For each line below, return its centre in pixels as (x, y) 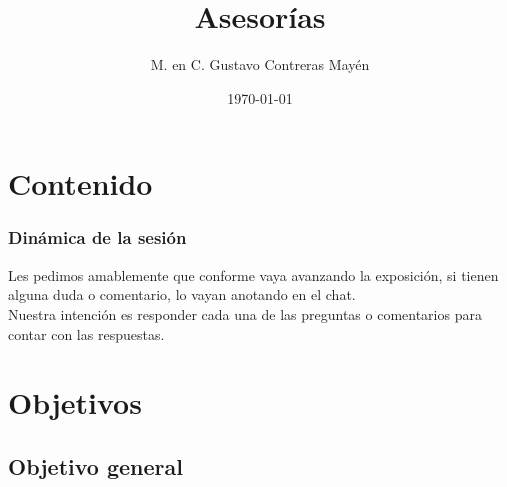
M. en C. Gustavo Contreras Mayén (260, 64)
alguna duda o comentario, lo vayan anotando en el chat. (182, 294)
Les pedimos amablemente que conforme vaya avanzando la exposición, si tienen (253, 274)
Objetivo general (95, 465)
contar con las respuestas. (86, 333)
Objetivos (75, 402)
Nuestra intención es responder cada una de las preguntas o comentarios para (245, 313)
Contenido (80, 183)
